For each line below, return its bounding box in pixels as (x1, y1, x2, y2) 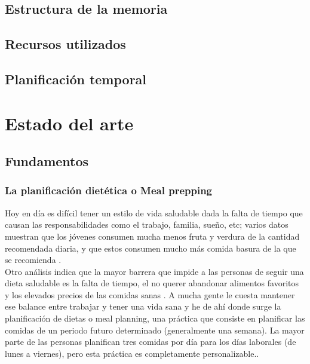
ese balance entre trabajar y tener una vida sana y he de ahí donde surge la (5, 300, 281, 313)
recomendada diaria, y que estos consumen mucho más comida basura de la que (5, 241, 296, 254)
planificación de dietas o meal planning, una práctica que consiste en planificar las (5, 312, 305, 325)
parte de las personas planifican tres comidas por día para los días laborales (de (5, 335, 296, 348)
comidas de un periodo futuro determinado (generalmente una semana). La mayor (5, 323, 305, 336)
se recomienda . (5, 253, 62, 266)
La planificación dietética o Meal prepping (5, 183, 213, 198)
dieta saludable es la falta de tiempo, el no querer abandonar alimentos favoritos (5, 277, 299, 289)
